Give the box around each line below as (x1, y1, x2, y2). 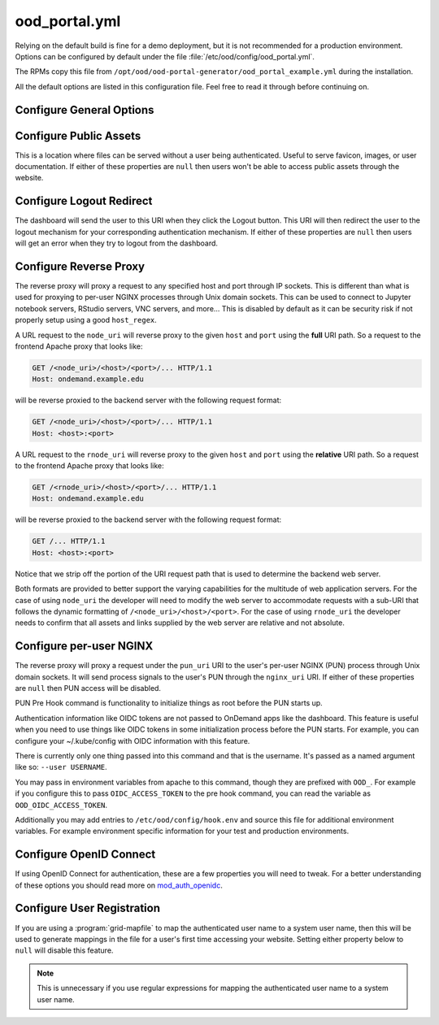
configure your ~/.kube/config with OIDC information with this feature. (15, 736, 250, 745)
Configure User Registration (15, 901, 160, 915)
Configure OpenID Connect (15, 848, 156, 862)
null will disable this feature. (15, 945, 114, 955)
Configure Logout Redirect (15, 194, 153, 208)
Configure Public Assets (15, 128, 141, 142)
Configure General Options (15, 102, 154, 117)
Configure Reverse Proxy (15, 259, 146, 273)
